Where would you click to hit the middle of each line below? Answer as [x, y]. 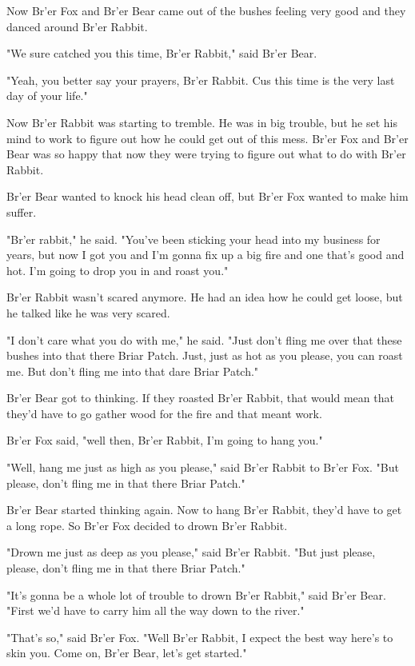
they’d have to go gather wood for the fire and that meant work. [164, 413]
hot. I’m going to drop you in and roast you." [118, 270]
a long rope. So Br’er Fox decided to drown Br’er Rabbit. [147, 525]
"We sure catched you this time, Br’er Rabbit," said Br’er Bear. [162, 53]
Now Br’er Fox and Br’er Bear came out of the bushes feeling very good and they [206, 10]
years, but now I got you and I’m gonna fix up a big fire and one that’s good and [206, 255]
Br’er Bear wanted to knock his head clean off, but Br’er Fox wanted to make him [207, 196]
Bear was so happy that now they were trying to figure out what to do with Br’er [206, 154]
